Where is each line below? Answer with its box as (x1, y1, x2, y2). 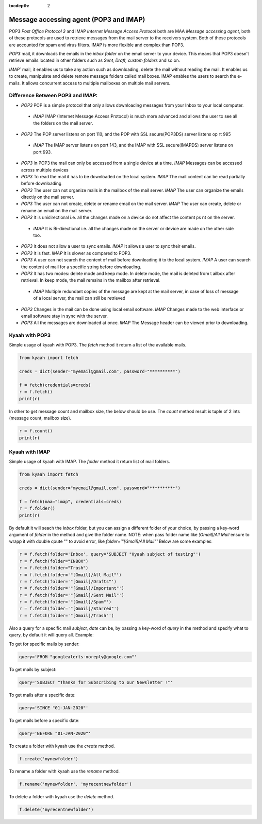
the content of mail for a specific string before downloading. (21, 264, 142, 270)
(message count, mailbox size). (9, 415, 71, 421)
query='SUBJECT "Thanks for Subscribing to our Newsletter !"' (19, 679, 173, 685)
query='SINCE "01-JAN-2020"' (19, 705, 89, 710)
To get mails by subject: (9, 666, 57, 672)
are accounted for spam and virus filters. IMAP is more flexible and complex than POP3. (9, 42, 184, 48)
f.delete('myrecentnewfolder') (19, 807, 94, 812)
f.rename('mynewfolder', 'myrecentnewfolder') (19, 781, 132, 787)
